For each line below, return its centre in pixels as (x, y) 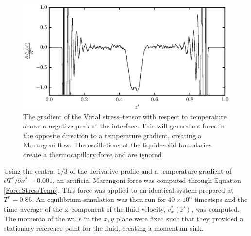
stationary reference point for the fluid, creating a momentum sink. (104, 228)
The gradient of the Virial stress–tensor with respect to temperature (125, 116)
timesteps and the (221, 199)
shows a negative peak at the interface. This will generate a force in (124, 126)
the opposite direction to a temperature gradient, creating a (113, 135)
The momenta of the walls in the (53, 218)
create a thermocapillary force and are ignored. (93, 154)
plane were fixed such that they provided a (180, 218)
